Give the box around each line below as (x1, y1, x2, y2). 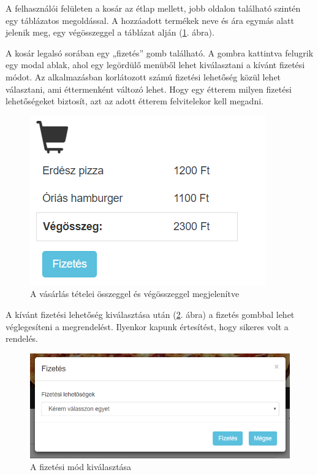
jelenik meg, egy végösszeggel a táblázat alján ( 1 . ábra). (6, 26, 214, 39)
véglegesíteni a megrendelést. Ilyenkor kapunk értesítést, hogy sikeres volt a (6, 320, 289, 333)
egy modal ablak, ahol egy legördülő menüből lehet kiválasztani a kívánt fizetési (6, 58, 305, 71)
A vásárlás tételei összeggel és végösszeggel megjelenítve (30, 287, 240, 300)
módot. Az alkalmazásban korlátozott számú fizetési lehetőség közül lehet (6, 70, 281, 83)
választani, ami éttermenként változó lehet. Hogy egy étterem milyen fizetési (6, 82, 292, 95)
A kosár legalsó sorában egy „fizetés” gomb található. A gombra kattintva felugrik (6, 46, 314, 59)
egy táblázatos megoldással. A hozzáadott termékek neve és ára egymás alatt (6, 14, 294, 26)
